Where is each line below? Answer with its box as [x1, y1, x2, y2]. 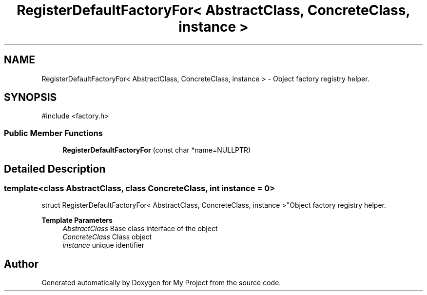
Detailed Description [4, 162, 106, 175]
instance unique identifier [62, 241, 145, 250]
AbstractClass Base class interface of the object [62, 224, 218, 233]
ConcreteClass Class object [62, 233, 152, 241]
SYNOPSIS [4, 91, 57, 104]
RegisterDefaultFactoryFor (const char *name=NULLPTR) [62, 146, 251, 155]
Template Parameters [41, 216, 113, 225]
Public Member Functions [4, 128, 103, 138]
